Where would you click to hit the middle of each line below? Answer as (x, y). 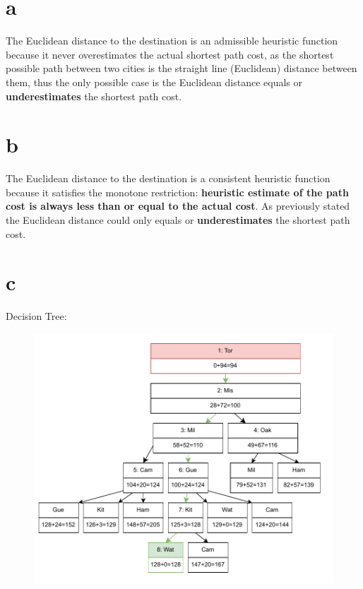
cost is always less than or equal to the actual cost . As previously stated (178, 206)
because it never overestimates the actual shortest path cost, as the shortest (170, 54)
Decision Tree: (36, 316)
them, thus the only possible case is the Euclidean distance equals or (154, 82)
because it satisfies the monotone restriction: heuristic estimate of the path (177, 192)
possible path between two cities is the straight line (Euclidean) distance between (181, 68)
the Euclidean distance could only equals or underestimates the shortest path (178, 220)
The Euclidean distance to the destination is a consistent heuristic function (168, 178)
